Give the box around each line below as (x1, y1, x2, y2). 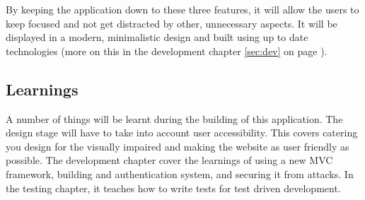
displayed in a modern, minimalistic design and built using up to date (6, 30, 308, 45)
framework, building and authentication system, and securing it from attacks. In (6, 166, 354, 181)
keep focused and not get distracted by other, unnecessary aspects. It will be (6, 16, 337, 30)
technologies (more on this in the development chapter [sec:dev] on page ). (6, 43, 328, 58)
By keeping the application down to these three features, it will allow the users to (6, 2, 359, 16)
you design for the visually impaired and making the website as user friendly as (6, 139, 349, 153)
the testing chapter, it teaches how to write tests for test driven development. (6, 180, 341, 195)
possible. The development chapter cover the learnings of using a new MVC (6, 153, 333, 167)
